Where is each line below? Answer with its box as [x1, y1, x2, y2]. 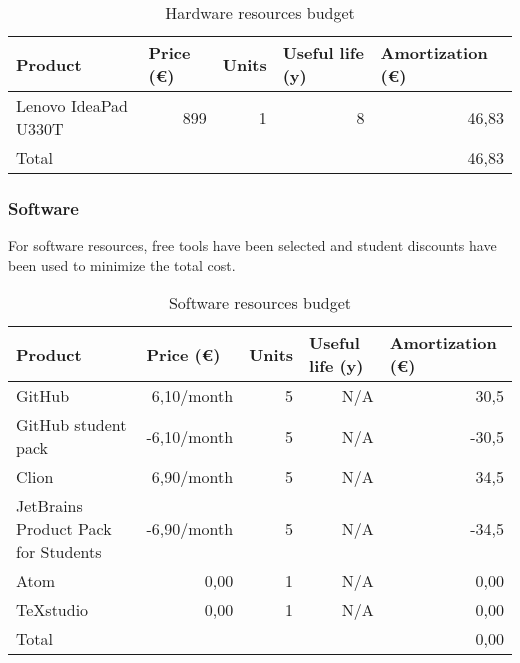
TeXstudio [16, 598, 89, 622]
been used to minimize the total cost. [8, 254, 236, 275]
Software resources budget [168, 291, 352, 315]
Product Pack [16, 517, 112, 541]
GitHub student [16, 413, 127, 437]
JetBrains [16, 494, 83, 518]
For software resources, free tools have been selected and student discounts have [8, 235, 497, 256]
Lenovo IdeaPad [16, 94, 129, 117]
